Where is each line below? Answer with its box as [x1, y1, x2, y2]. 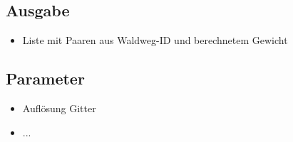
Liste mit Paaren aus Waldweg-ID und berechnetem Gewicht [22, 33, 288, 48]
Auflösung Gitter [22, 101, 96, 115]
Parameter [6, 67, 85, 89]
